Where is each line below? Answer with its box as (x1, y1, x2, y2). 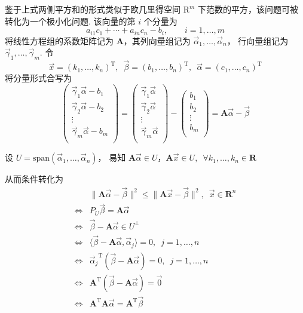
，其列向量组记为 (123, 34, 191, 47)
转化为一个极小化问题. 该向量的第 (5, 14, 136, 27)
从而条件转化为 (5, 173, 63, 185)
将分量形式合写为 (5, 72, 72, 84)
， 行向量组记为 (227, 34, 289, 47)
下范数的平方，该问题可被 (198, 3, 299, 15)
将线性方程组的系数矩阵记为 (5, 34, 114, 47)
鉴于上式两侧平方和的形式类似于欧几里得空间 (5, 3, 180, 15)
